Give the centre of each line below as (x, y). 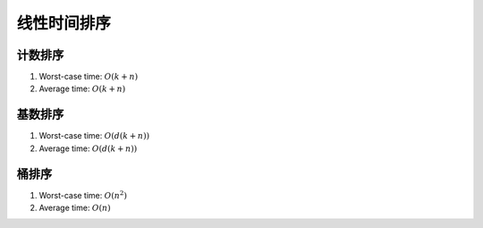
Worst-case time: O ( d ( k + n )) (94, 136)
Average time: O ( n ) (75, 208)
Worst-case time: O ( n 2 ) (83, 194)
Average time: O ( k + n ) (82, 89)
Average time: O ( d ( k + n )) (88, 148)
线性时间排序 (64, 23)
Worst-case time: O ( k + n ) (89, 77)
